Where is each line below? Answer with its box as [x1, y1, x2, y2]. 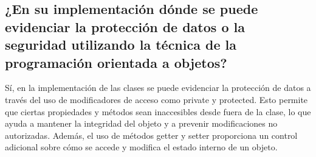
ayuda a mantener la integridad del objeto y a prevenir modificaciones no [5, 117, 278, 130]
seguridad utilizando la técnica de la [5, 35, 236, 54]
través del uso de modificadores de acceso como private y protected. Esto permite [5, 93, 308, 105]
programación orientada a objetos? [5, 53, 227, 72]
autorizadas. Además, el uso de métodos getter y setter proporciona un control [5, 129, 298, 141]
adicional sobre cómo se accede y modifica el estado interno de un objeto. [5, 141, 278, 153]
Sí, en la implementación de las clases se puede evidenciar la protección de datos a [5, 81, 311, 94]
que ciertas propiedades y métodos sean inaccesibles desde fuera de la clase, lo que [5, 105, 311, 118]
